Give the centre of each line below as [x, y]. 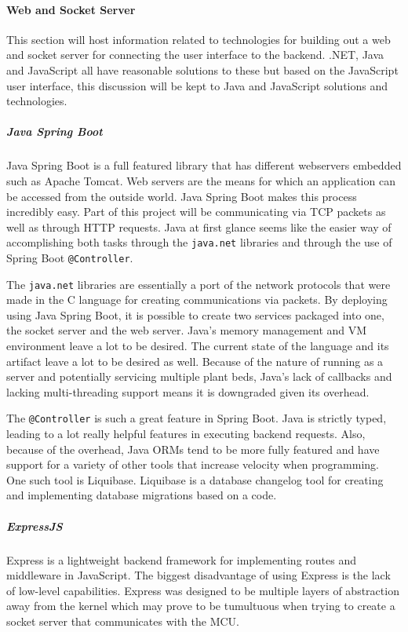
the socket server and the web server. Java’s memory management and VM [187, 330]
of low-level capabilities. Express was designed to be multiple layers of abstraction [203, 590]
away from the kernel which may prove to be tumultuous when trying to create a [201, 606]
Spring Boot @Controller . [70, 257]
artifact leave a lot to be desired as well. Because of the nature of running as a [195, 361]
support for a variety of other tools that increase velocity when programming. [193, 464]
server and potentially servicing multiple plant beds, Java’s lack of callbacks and [199, 376]
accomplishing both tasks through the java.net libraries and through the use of [199, 242]
